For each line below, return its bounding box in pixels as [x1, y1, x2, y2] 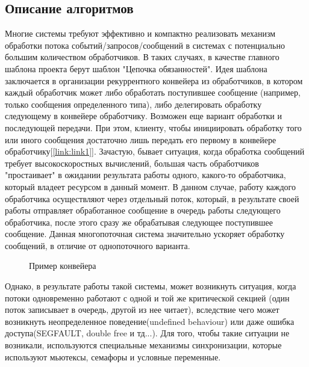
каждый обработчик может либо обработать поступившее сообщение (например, [5, 86, 301, 99]
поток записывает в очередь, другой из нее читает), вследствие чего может [5, 303, 279, 316]
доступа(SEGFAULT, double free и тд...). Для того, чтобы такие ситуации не [5, 327, 290, 339]
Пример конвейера [29, 259, 96, 272]
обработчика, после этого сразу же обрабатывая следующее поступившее [5, 215, 273, 228]
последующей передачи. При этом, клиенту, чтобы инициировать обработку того [5, 121, 302, 134]
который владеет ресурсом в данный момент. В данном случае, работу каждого [5, 180, 296, 193]
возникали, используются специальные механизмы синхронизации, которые [5, 339, 282, 351]
